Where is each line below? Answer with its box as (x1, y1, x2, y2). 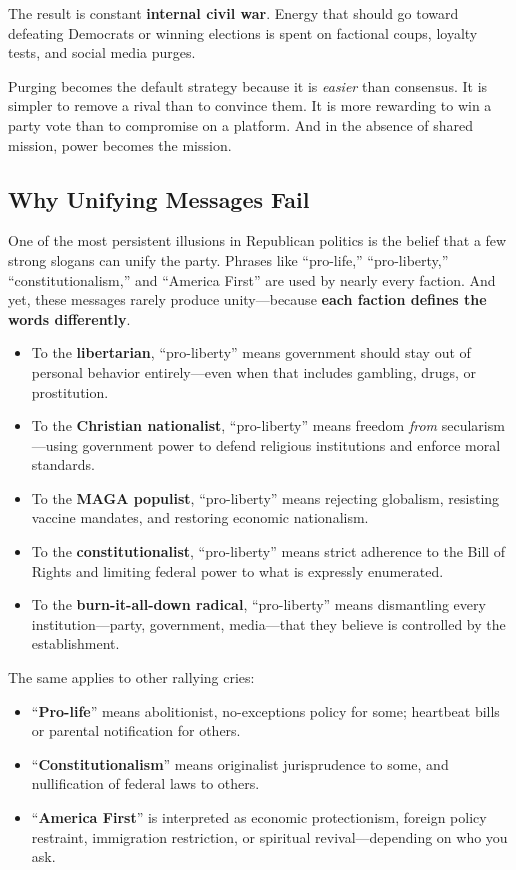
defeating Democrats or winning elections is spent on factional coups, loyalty (8, 22, 478, 43)
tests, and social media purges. (8, 42, 196, 63)
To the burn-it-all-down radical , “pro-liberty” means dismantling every (31, 594, 486, 615)
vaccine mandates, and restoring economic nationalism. (31, 507, 369, 528)
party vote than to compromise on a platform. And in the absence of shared (8, 114, 474, 135)
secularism (441, 415, 505, 436)
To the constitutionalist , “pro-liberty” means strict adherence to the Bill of (31, 541, 506, 562)
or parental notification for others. (31, 720, 241, 741)
